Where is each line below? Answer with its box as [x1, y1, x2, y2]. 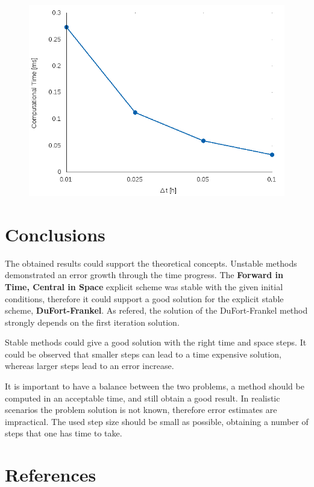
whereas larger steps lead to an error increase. [5, 359, 174, 372]
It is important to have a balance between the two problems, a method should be [5, 380, 304, 392]
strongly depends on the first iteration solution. [5, 315, 180, 328]
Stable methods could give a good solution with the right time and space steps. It [5, 336, 307, 349]
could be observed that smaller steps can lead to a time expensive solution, [5, 347, 282, 360]
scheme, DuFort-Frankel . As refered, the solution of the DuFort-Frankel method [5, 304, 308, 317]
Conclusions [5, 222, 105, 246]
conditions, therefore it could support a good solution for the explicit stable [5, 292, 284, 305]
